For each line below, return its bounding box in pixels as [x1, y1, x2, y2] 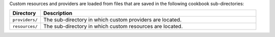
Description [43, 10, 72, 17]
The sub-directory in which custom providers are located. [43, 16, 182, 23]
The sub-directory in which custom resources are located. [43, 23, 183, 30]
